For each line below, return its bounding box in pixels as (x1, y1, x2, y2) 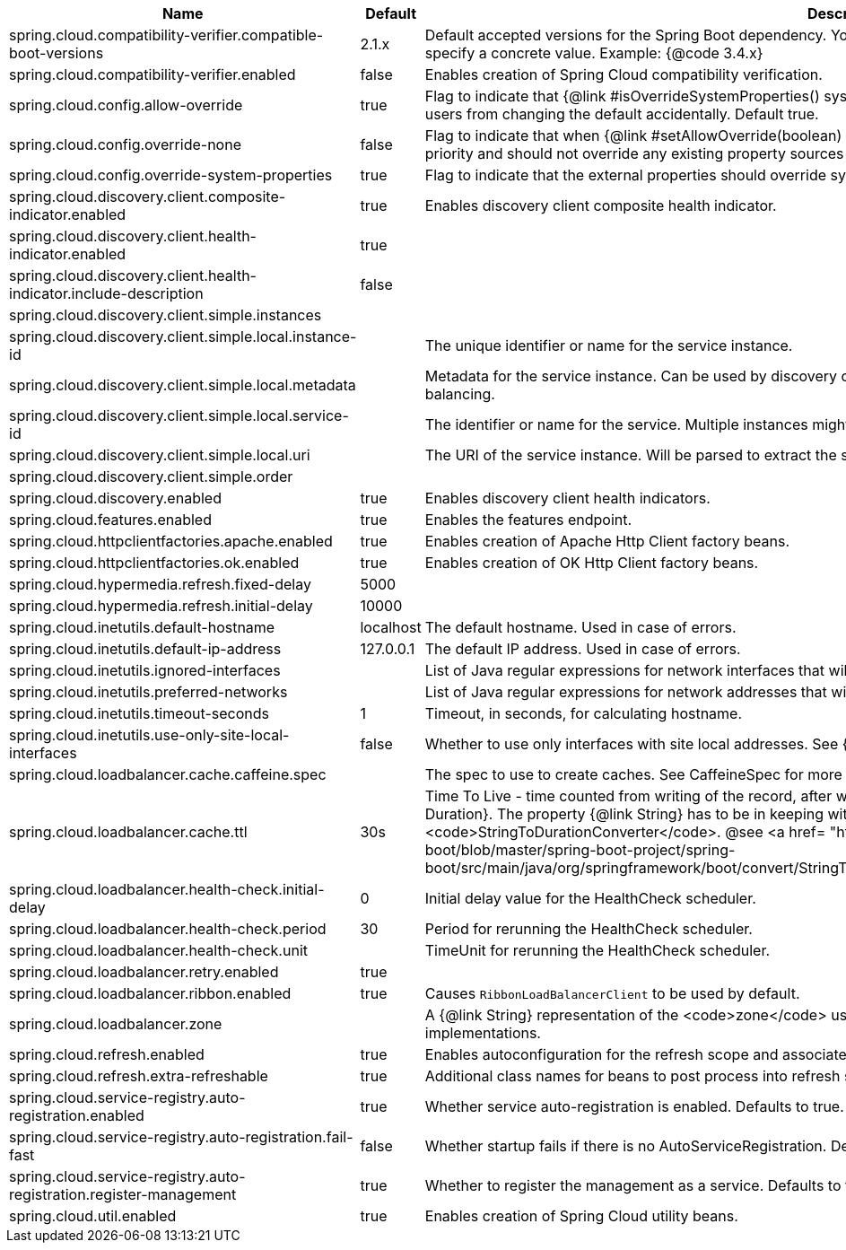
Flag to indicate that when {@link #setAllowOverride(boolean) (424, 127, 842, 144)
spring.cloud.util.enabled (9, 1207, 177, 1225)
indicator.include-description (9, 284, 204, 302)
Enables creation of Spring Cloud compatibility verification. (424, 66, 823, 83)
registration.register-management (9, 1185, 237, 1203)
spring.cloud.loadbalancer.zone (9, 1015, 222, 1033)
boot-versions (9, 44, 104, 62)
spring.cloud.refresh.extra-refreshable (9, 1067, 268, 1085)
